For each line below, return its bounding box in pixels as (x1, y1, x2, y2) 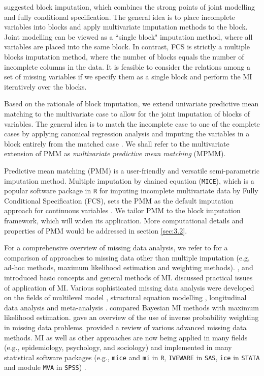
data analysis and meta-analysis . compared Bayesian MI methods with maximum (4, 302, 259, 312)
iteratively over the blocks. (4, 81, 87, 92)
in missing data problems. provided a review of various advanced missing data (4, 322, 247, 332)
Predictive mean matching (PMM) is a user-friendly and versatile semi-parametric (4, 165, 259, 176)
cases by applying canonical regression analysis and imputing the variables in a (4, 128, 250, 139)
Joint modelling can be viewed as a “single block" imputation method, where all (4, 31, 253, 42)
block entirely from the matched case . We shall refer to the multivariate (4, 138, 229, 149)
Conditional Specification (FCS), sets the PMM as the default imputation (4, 195, 234, 206)
